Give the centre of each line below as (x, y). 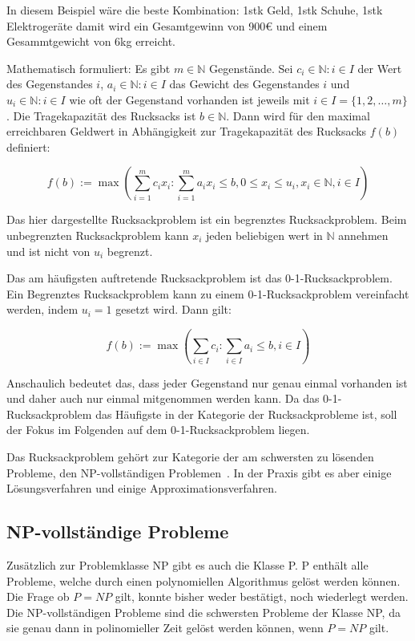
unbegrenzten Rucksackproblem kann (98, 235)
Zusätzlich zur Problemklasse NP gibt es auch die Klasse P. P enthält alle (187, 564)
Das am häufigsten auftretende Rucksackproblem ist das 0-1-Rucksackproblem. (199, 278)
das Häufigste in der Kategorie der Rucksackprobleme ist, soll (246, 414)
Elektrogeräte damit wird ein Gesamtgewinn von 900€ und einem (167, 25)
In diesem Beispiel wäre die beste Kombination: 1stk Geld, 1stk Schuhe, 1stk (195, 10)
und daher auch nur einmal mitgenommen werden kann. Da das (163, 398)
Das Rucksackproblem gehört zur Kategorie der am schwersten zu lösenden (190, 456)
